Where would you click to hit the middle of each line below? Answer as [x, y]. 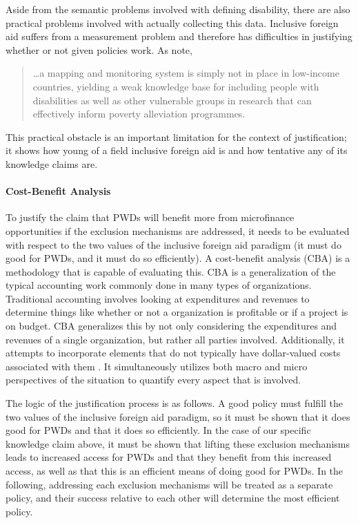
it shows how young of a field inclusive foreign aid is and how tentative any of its [177, 150]
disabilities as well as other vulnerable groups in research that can [172, 100]
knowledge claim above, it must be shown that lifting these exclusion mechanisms [178, 443]
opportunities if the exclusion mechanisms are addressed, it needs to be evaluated [178, 230]
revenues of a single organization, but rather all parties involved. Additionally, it [175, 339]
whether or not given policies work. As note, [99, 49]
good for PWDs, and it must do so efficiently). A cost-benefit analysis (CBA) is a [178, 258]
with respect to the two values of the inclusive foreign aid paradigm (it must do [173, 244]
